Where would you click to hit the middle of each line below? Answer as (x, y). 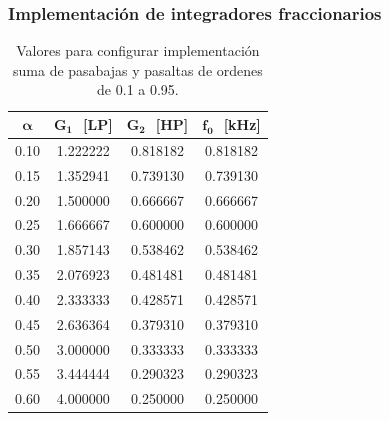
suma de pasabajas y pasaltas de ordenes (138, 69)
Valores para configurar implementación (138, 50)
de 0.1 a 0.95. (138, 89)
